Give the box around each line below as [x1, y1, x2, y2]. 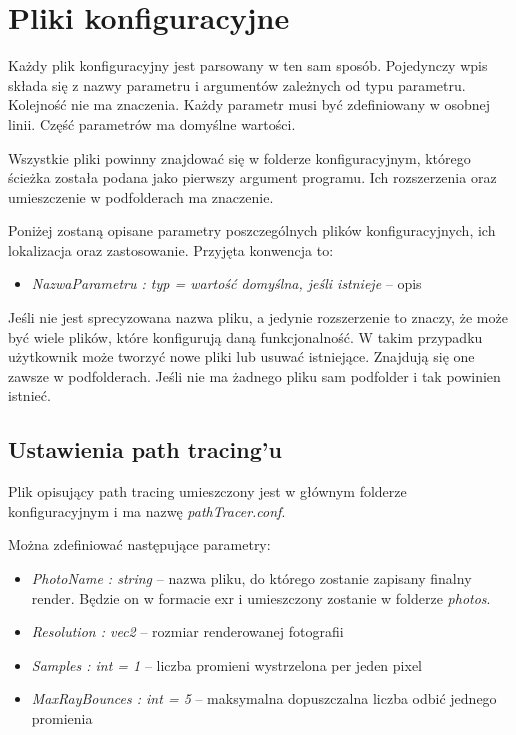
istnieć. [8, 385, 51, 406]
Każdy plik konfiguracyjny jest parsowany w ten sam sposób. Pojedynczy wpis [8, 55, 488, 76]
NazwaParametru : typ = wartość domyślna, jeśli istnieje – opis [31, 273, 422, 294]
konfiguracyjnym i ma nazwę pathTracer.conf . [8, 500, 286, 521]
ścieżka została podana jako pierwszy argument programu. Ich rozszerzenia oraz [8, 167, 497, 188]
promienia [31, 707, 93, 728]
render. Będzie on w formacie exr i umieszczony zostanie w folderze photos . [31, 587, 491, 608]
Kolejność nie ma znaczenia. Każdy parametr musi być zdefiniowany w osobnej [8, 94, 491, 115]
